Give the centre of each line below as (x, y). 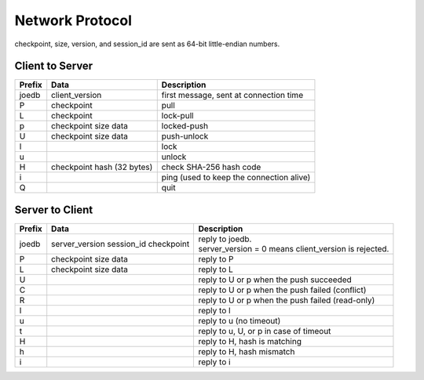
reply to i (214, 362)
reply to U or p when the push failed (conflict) (282, 290)
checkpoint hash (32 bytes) (102, 167)
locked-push (185, 126)
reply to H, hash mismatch (247, 351)
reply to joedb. (225, 239)
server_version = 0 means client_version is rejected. (294, 248)
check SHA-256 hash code (211, 167)
